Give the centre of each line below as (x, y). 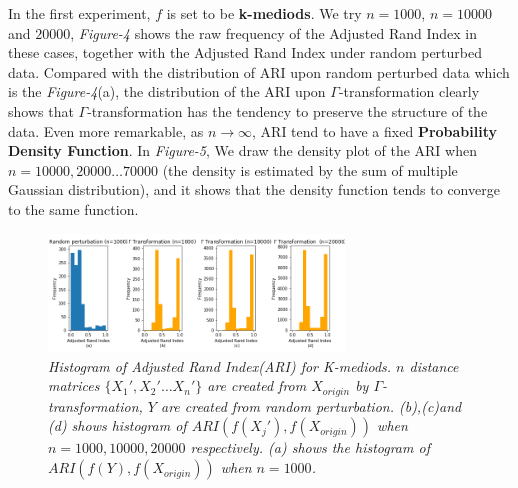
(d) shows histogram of (117, 425)
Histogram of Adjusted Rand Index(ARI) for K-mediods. (220, 365)
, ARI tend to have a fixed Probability (374, 130)
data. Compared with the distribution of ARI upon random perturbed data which (259, 71)
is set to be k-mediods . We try (264, 13)
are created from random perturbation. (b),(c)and (311, 405)
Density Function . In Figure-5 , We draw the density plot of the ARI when (242, 150)
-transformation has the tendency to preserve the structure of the (287, 110)
